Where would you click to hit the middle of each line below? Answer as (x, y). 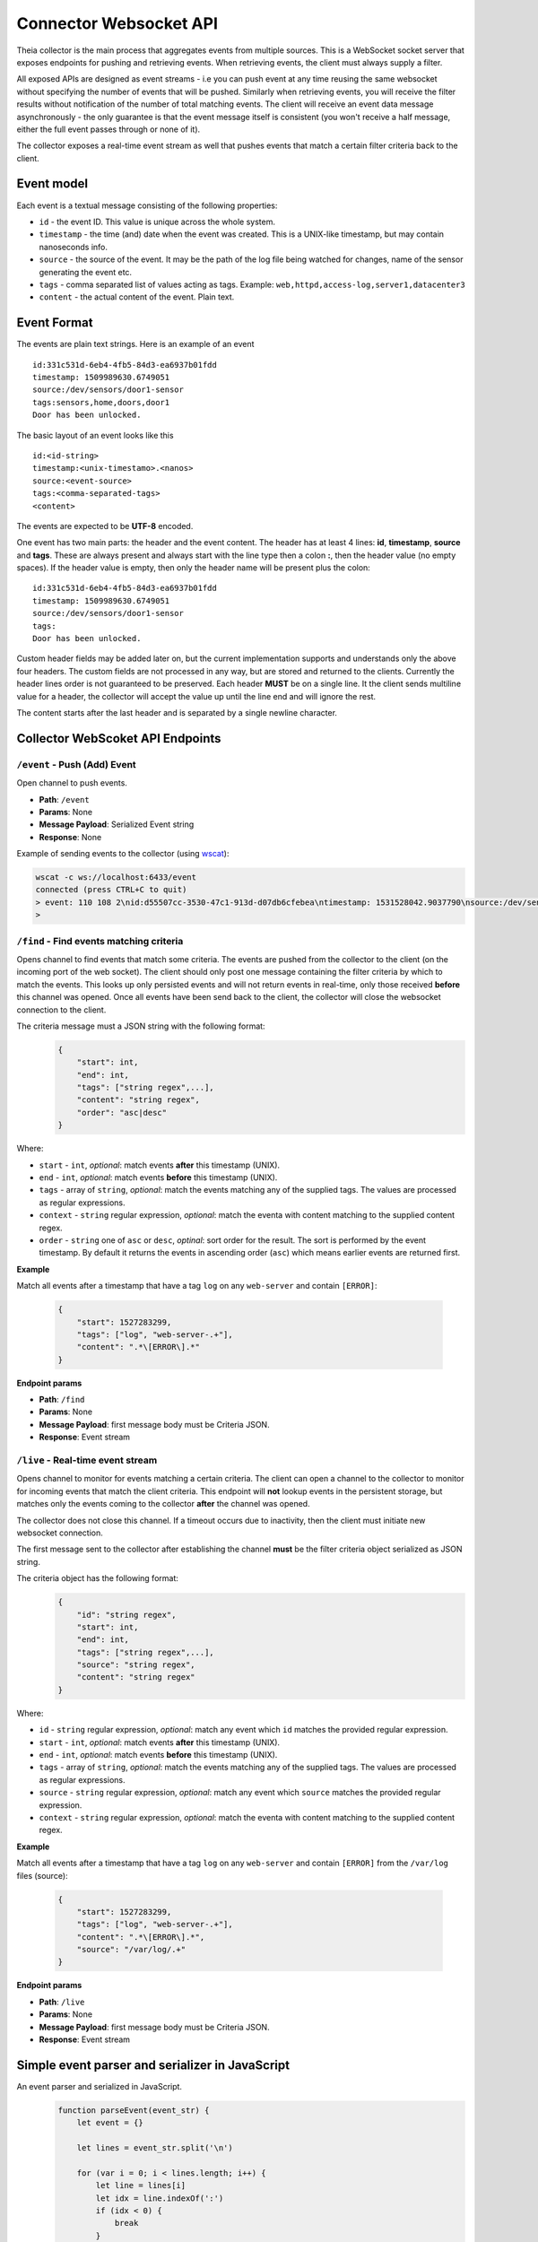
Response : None (70, 837)
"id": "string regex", (126, 1615)
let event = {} (110, 2123)
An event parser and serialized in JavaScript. (100, 2086)
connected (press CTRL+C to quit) (111, 890)
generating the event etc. (86, 272)
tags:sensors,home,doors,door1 (101, 402)
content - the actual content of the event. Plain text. (137, 297)
